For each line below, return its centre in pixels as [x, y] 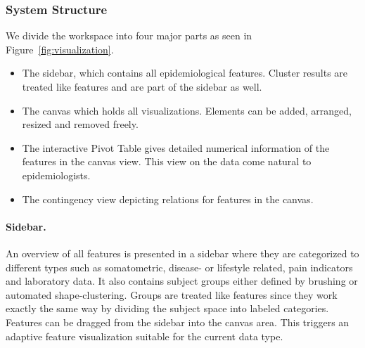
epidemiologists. [56, 175]
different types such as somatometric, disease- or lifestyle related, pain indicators [179, 267]
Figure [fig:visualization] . [60, 49]
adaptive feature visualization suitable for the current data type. [145, 336]
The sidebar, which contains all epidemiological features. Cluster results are [185, 73]
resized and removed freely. [80, 124]
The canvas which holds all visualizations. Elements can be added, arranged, [187, 110]
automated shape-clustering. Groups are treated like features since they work [172, 294]
